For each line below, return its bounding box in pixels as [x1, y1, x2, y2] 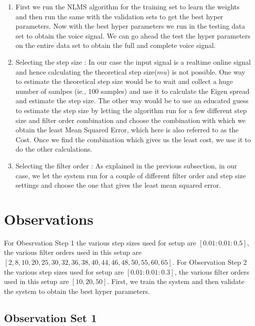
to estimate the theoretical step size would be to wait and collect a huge [15, 76, 233, 86]
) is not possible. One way [167, 66, 246, 77]
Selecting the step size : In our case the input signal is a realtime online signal [15, 56, 251, 67]
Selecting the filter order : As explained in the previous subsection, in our [15, 160, 237, 170]
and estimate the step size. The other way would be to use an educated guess [15, 95, 249, 106]
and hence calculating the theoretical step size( [15, 66, 157, 77]
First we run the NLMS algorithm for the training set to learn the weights [15, 1, 240, 11]
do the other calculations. [15, 144, 93, 154]
